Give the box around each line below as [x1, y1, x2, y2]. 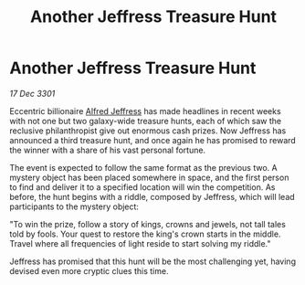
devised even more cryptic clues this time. [9, 265, 169, 276]
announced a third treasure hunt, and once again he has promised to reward [9, 134, 297, 145]
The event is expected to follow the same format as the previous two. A [9, 162, 278, 173]
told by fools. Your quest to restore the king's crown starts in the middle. [9, 228, 281, 239]
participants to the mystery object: [9, 201, 140, 212]
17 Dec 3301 [9, 88, 56, 99]
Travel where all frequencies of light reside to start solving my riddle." [9, 237, 271, 248]
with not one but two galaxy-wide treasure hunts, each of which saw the [9, 115, 282, 126]
